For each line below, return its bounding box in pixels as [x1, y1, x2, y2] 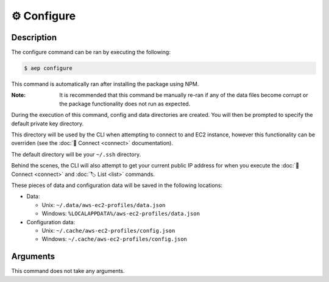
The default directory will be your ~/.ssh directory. [11, 150, 141, 158]
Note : [11, 91, 26, 99]
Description [11, 32, 57, 43]
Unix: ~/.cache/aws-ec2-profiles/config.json [41, 227, 175, 234]
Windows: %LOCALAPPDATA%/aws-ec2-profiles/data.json [41, 210, 200, 217]
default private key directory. [11, 119, 84, 127]
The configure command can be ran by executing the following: [11, 49, 171, 56]
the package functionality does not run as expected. [59, 100, 191, 107]
